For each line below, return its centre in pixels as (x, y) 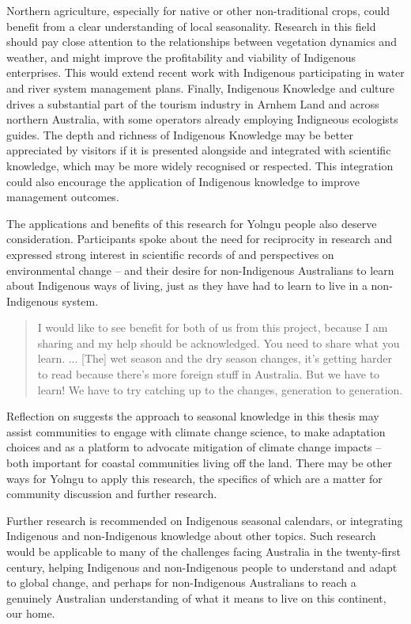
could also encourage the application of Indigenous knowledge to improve (183, 181)
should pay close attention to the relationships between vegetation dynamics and (202, 42)
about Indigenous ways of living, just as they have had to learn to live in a (187, 285)
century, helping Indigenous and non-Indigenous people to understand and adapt (202, 567)
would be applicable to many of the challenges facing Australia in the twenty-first (204, 551)
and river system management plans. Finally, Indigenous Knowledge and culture (201, 88)
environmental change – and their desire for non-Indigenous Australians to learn (200, 270)
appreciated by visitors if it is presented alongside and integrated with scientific (199, 150)
